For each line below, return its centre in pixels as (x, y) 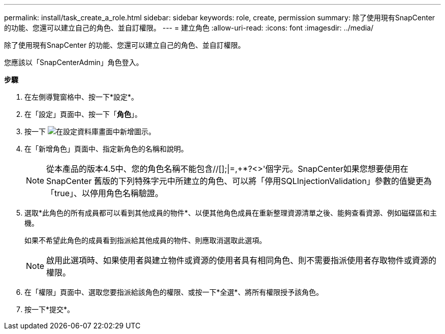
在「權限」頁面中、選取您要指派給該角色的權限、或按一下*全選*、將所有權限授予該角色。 (174, 292)
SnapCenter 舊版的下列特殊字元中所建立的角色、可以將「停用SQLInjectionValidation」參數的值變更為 (239, 181)
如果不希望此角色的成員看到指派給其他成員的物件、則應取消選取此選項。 (145, 240)
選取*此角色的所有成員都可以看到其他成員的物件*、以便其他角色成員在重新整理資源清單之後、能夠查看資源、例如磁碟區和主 (231, 213)
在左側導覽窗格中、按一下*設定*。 (82, 97)
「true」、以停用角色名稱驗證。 (105, 193)
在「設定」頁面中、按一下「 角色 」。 (83, 114)
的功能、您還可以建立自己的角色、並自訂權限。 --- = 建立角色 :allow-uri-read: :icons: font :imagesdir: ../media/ (189, 28)
